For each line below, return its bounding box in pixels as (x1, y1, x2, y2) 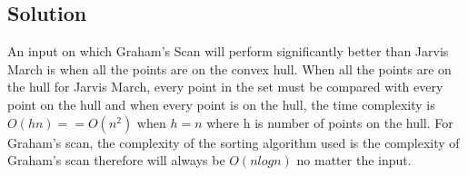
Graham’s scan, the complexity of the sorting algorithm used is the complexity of (7, 132, 460, 152)
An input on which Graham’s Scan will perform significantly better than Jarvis (7, 42, 449, 61)
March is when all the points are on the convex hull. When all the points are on (7, 59, 452, 78)
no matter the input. (296, 151, 412, 170)
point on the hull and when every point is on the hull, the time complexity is (7, 94, 435, 113)
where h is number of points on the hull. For (206, 112, 453, 132)
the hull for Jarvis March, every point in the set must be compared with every (7, 77, 443, 96)
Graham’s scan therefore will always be (7, 151, 225, 170)
